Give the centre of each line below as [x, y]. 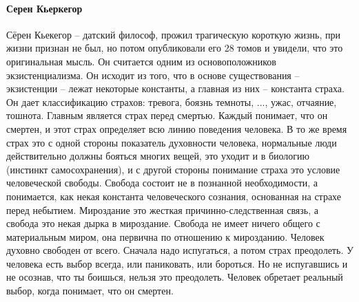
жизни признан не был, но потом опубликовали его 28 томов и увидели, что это [175, 48]
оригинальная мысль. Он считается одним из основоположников [141, 61]
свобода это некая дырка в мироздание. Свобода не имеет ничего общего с [163, 223]
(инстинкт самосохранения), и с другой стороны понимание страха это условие [173, 169]
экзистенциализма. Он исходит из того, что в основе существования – [153, 75]
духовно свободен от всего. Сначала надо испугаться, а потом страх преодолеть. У [180, 250]
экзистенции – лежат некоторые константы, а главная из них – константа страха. [175, 88]
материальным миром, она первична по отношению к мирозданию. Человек [165, 236]
